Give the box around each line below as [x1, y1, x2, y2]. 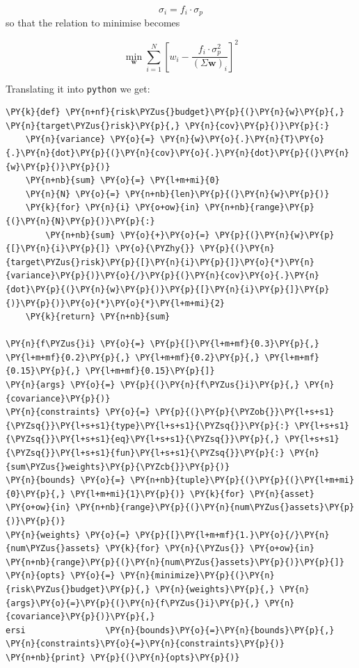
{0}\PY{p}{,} [6, 488, 65, 499]
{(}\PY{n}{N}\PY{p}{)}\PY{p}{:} [6, 216, 155, 226]
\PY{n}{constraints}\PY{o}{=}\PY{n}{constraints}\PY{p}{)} [6, 639, 285, 649]
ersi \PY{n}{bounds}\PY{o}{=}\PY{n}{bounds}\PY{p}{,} [6, 625, 335, 635]
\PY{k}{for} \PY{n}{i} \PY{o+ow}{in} [25, 202, 200, 213]
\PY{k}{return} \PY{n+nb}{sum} [25, 312, 170, 322]
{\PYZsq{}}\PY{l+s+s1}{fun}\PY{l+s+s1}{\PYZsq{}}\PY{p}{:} [6, 448, 285, 459]
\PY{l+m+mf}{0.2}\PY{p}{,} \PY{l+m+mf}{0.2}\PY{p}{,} [6, 352, 260, 363]
